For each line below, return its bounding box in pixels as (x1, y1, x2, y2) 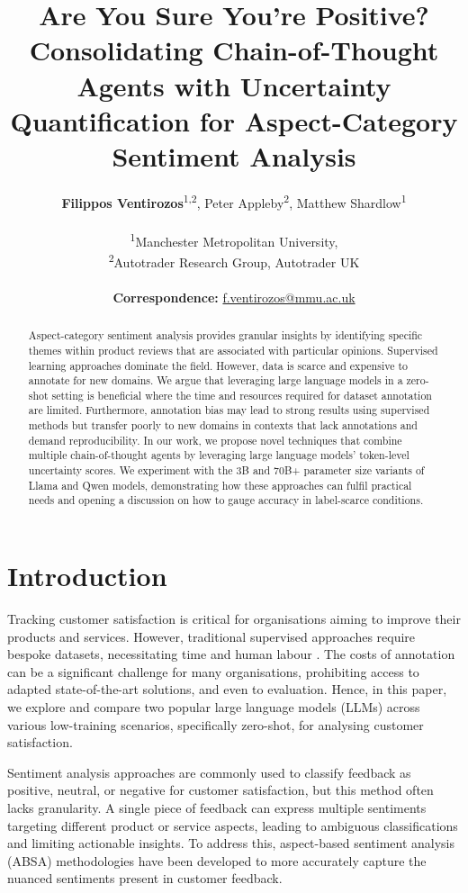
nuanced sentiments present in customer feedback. (7, 869, 283, 888)
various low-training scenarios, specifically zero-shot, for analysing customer (7, 715, 424, 734)
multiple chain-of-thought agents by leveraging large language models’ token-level (28, 447, 409, 463)
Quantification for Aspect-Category (10, 102, 458, 139)
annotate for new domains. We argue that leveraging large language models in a (28, 373, 403, 388)
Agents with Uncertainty (76, 67, 391, 104)
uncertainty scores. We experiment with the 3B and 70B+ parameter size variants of (28, 463, 425, 478)
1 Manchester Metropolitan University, (130, 229, 338, 250)
